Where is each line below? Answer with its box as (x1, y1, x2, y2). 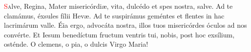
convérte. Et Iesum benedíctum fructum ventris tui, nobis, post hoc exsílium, (4, 29, 235, 39)
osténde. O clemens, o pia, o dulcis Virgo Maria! (4, 39, 148, 49)
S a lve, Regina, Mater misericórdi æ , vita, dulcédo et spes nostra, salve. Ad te (4, 1, 233, 11)
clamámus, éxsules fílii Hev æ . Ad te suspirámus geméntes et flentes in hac (4, 10, 225, 20)
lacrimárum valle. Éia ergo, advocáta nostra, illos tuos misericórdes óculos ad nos (4, 20, 247, 30)
